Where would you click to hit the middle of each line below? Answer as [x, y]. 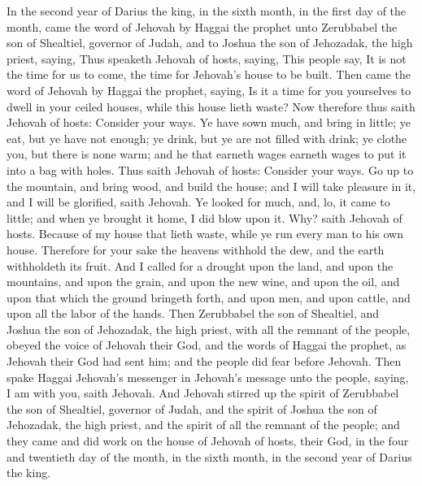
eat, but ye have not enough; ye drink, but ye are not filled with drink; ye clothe [207, 138]
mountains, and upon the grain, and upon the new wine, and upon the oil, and [203, 282]
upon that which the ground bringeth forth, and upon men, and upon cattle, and [209, 297]
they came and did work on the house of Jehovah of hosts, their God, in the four [208, 441]
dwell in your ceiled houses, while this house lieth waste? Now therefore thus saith [211, 106]
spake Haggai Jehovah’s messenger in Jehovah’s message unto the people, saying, [208, 377]
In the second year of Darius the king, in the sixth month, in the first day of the [207, 11]
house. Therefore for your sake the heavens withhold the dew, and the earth [196, 249]
